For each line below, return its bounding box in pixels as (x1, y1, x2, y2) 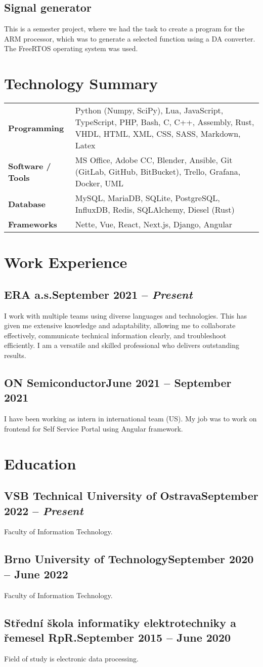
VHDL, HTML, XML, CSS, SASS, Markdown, (75, 128, 241, 140)
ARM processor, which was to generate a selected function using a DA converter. (4, 33, 255, 44)
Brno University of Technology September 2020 (4, 551, 254, 567)
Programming (8, 122, 64, 134)
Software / (8, 160, 51, 172)
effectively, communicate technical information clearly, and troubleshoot (4, 330, 227, 340)
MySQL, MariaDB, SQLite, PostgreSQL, (75, 192, 220, 204)
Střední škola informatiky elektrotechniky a (4, 614, 236, 630)
